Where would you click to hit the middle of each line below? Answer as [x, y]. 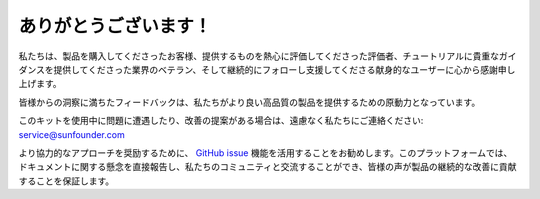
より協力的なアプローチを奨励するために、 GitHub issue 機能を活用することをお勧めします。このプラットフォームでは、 [265, 152]
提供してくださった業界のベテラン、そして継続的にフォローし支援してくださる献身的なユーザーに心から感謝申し [284, 69]
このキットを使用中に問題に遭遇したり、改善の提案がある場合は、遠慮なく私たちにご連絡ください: [221, 121]
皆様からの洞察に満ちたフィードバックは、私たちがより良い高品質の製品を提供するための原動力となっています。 [249, 102]
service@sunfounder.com [71, 134]
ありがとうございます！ [115, 26]
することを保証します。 [66, 181]
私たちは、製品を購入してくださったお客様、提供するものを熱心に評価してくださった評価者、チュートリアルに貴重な [259, 56]
